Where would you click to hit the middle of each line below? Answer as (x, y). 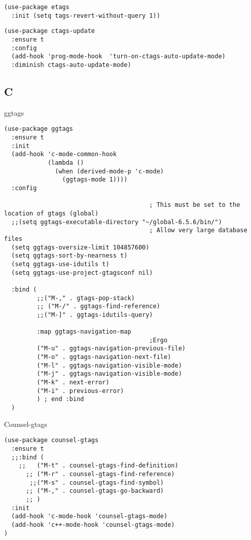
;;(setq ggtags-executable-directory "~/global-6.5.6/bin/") (117, 222)
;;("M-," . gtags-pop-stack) (86, 298)
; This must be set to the (195, 205)
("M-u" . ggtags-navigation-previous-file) (111, 349)
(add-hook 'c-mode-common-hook (64, 154)
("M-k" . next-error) (73, 383)
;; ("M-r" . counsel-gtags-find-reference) (100, 474)
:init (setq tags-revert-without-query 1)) (86, 15)
